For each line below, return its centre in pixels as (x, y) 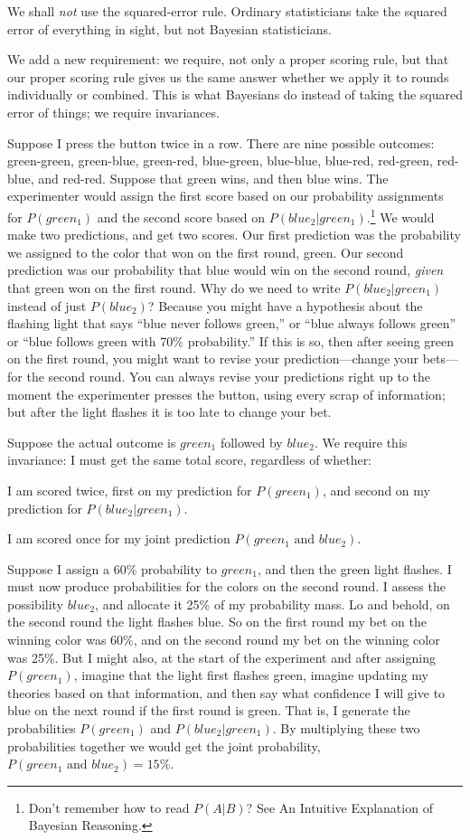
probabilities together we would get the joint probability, (164, 746)
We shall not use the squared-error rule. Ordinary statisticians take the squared (227, 11)
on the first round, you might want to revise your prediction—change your (213, 359)
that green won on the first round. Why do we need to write (174, 287)
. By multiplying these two (346, 728)
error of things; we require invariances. (113, 112)
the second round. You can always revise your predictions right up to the (229, 376)
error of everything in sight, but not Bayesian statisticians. (169, 28)
